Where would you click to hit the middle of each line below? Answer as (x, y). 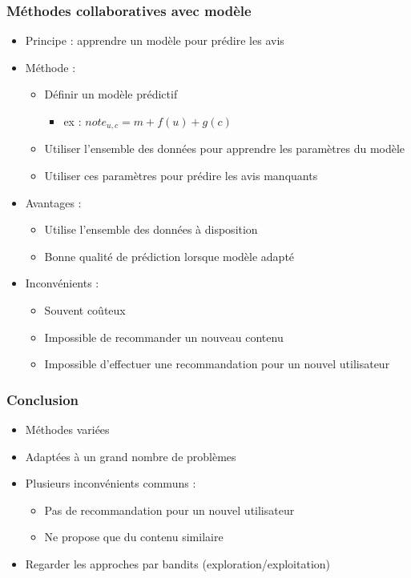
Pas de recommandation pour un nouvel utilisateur (169, 510)
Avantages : (53, 202)
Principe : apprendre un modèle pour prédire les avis (155, 40)
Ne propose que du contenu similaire (134, 537)
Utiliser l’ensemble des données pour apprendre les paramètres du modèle (225, 149)
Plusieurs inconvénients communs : (111, 483)
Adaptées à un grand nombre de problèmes (131, 456)
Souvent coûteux (85, 310)
